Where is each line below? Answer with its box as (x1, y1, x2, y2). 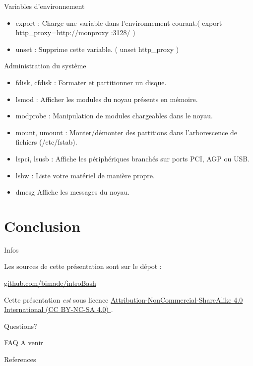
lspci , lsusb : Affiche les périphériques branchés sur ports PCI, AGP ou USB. (15, 153, 250, 163)
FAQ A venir (4, 337, 43, 348)
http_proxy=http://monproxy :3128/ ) (15, 27, 135, 38)
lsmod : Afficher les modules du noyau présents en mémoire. (15, 94, 198, 104)
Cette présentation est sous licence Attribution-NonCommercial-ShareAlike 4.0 (4, 294, 243, 305)
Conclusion (4, 215, 81, 236)
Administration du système (4, 60, 86, 71)
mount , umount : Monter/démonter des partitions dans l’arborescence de (15, 127, 238, 137)
